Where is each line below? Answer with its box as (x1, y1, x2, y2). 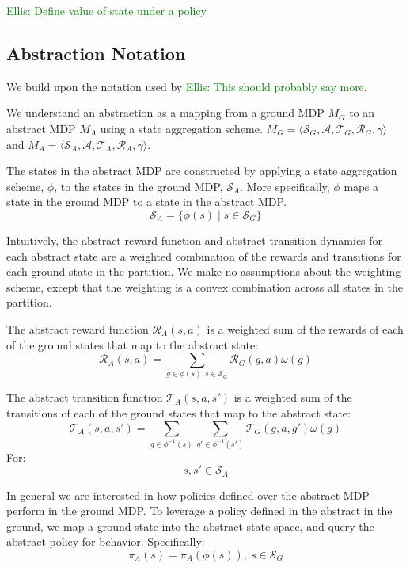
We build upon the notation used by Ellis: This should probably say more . (6, 78, 367, 94)
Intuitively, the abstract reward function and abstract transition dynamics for (6, 231, 383, 248)
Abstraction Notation (6, 40, 186, 65)
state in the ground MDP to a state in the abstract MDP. (6, 193, 287, 210)
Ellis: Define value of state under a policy (6, 2, 207, 18)
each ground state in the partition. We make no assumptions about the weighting (6, 263, 401, 280)
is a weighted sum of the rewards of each (207, 320, 404, 337)
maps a (344, 177, 379, 194)
